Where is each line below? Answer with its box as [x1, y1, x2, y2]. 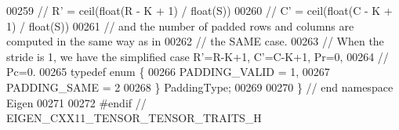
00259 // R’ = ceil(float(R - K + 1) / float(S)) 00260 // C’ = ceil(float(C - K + [6, 2, 393, 18]
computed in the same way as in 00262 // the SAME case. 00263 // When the [6, 33, 384, 49]
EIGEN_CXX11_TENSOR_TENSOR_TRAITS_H [6, 110, 262, 126]
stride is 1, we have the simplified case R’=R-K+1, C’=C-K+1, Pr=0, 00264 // [6, 48, 389, 64]
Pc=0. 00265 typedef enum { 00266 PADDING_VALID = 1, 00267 [6, 63, 330, 80]
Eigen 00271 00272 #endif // [6, 94, 147, 110]
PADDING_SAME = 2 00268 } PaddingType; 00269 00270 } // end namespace [6, 78, 394, 95]
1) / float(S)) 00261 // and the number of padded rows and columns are [6, 17, 354, 34]
